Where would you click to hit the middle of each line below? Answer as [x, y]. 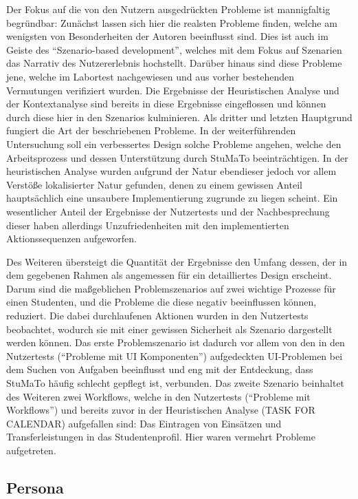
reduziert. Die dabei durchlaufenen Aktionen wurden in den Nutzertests [157, 316]
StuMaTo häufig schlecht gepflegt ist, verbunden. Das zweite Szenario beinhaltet [176, 383]
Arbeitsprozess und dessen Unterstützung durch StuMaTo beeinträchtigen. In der [177, 157]
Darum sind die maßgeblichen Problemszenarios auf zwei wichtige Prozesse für [171, 288]
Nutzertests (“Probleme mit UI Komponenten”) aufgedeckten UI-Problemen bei [175, 355]
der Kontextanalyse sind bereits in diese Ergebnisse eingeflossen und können [166, 104]
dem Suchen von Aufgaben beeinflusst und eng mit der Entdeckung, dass [160, 369]
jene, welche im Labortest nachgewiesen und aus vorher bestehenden [150, 76]
